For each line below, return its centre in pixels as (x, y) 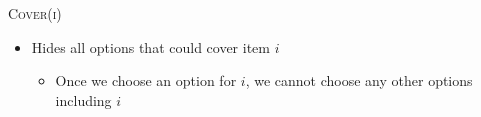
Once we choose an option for (146, 80)
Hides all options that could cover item (150, 46)
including (83, 99)
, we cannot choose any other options (359, 80)
